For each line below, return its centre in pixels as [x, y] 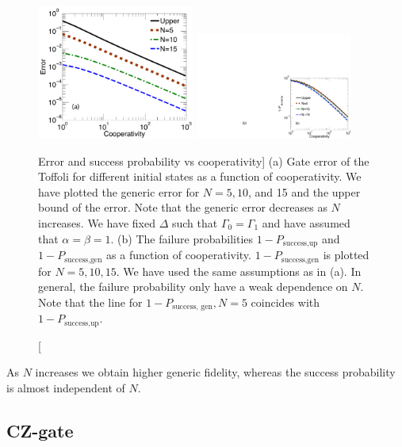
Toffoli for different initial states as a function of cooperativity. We [200, 176]
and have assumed [306, 223]
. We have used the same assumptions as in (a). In [239, 271]
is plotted [346, 255]
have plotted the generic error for [119, 191]
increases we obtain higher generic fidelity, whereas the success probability [215, 372]
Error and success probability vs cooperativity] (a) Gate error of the [204, 160]
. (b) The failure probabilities [182, 238]
